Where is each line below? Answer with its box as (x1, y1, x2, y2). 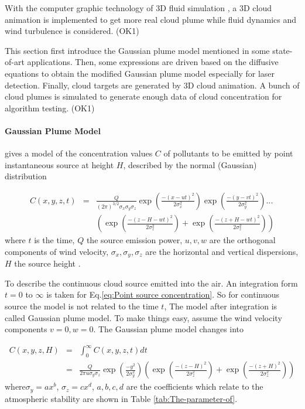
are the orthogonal (209, 234, 276, 246)
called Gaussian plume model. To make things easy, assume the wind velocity (5, 311, 282, 323)
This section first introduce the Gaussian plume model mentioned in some (5, 44, 270, 56)
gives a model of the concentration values (5, 147, 153, 159)
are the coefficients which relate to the (126, 380, 263, 393)
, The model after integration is (164, 300, 277, 312)
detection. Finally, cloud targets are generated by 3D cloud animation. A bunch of (5, 79, 300, 91)
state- (272, 44, 293, 56)
